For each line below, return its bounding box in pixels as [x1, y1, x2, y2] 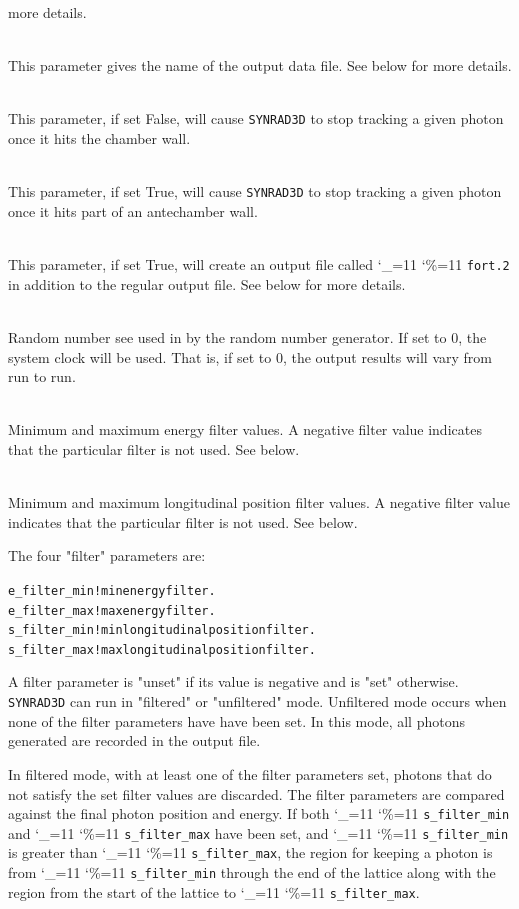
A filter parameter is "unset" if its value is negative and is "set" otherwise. [8, 671, 459, 692]
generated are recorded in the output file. [8, 730, 261, 751]
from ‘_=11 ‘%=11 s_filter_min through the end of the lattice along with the [8, 862, 496, 883]
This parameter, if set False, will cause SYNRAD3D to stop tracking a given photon [8, 108, 504, 129]
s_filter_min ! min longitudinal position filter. [8, 623, 316, 638]
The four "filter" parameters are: [8, 545, 206, 566]
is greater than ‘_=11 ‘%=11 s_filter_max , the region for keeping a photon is [8, 842, 493, 863]
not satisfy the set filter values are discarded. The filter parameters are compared [8, 783, 505, 804]
